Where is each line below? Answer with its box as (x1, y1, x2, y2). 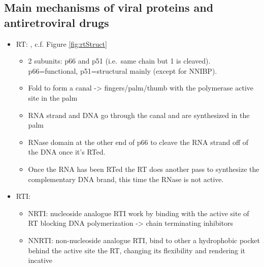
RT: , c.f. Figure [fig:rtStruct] (16, 38, 107, 49)
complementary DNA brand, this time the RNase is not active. (28, 173, 224, 184)
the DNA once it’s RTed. (28, 146, 106, 157)
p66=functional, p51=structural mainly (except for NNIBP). (28, 65, 217, 76)
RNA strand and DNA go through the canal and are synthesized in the (28, 109, 250, 120)
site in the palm (28, 92, 78, 103)
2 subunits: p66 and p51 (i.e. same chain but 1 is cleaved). (28, 55, 211, 66)
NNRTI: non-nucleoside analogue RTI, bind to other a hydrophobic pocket (28, 234, 260, 245)
